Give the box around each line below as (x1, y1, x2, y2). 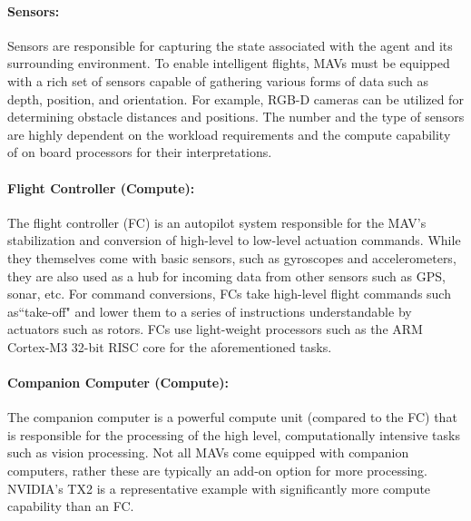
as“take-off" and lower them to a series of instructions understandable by (7, 301, 412, 320)
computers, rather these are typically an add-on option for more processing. (7, 461, 427, 480)
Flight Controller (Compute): (7, 178, 195, 197)
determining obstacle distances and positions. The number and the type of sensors (7, 107, 465, 126)
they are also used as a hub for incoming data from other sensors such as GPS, (7, 266, 446, 285)
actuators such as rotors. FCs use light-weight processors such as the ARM (7, 319, 423, 339)
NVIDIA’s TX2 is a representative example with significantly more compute (7, 478, 431, 497)
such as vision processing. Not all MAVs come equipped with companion (7, 443, 409, 462)
